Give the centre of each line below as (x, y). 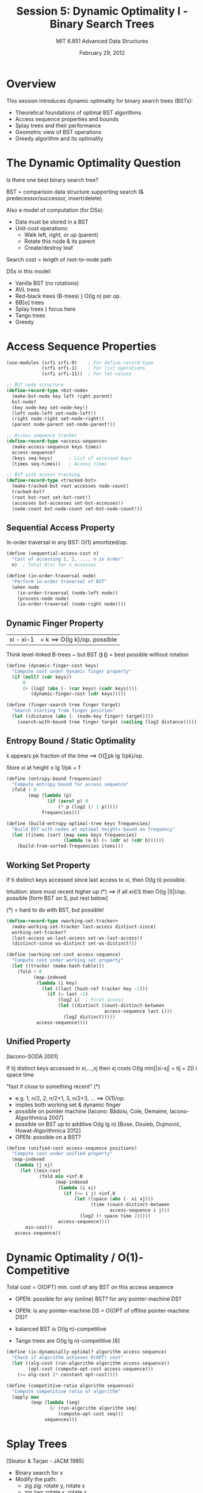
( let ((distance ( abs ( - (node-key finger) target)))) (83, 717)
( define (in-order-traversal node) (51, 576)
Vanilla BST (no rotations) (47, 283)
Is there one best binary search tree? (52, 180)
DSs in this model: (29, 271)
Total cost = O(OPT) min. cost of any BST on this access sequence (90, 1287)
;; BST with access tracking (43, 475)
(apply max (26, 1397)
